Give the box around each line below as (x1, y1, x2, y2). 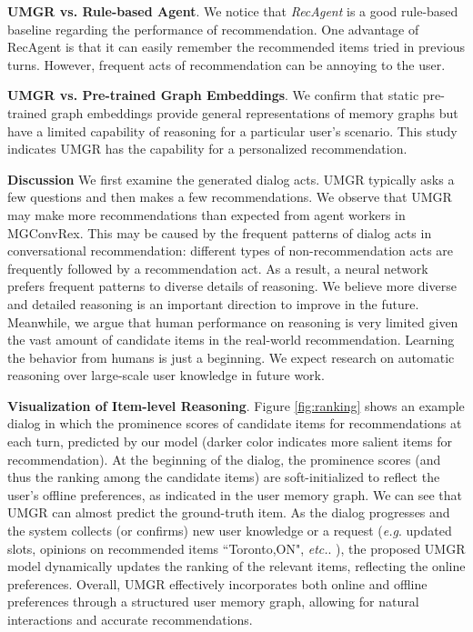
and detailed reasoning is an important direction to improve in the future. (7, 294, 419, 313)
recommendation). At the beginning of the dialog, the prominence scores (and (7, 449, 441, 468)
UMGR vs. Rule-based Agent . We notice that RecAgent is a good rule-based (7, 2, 458, 20)
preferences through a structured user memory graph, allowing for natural (7, 592, 419, 611)
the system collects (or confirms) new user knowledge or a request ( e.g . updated (7, 521, 452, 540)
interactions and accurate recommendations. (7, 610, 253, 628)
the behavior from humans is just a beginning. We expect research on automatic (7, 347, 455, 366)
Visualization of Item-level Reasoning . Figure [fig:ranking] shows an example (7, 396, 465, 415)
